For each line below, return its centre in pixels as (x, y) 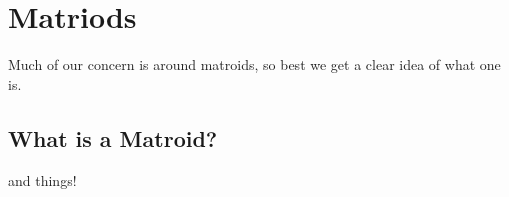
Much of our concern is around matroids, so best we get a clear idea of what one (254, 64)
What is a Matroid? (113, 137)
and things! (42, 179)
